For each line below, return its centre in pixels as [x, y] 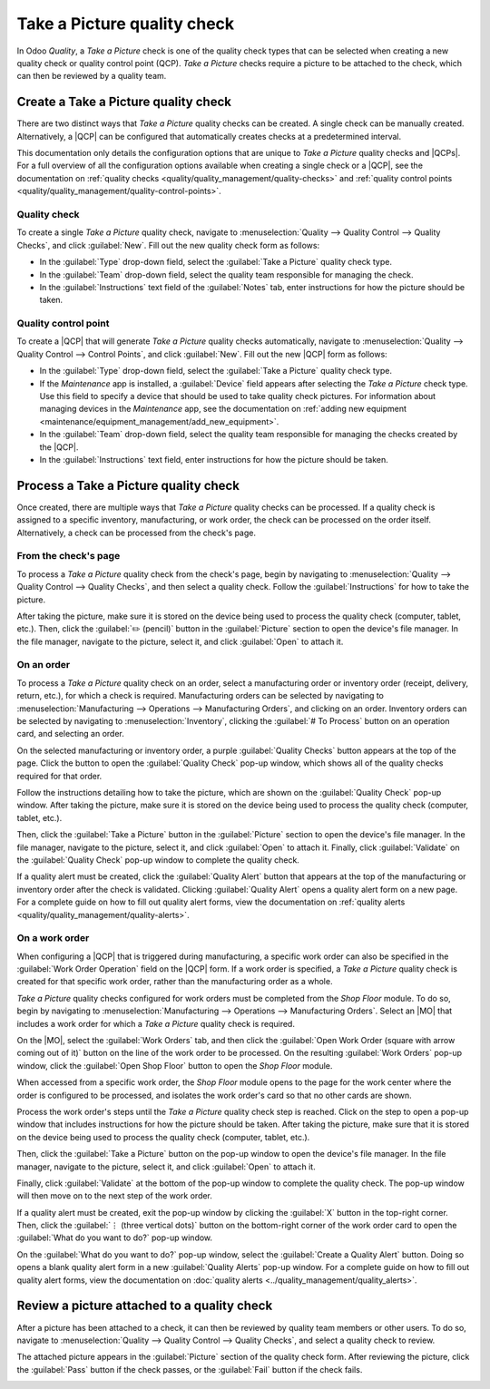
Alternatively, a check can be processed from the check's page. [137, 533]
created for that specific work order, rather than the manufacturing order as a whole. [175, 982]
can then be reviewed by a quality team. [92, 76]
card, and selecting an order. [70, 734]
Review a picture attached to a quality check [145, 1306]
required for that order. [59, 776]
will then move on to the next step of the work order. [115, 1196]
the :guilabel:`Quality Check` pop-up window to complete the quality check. [158, 860]
